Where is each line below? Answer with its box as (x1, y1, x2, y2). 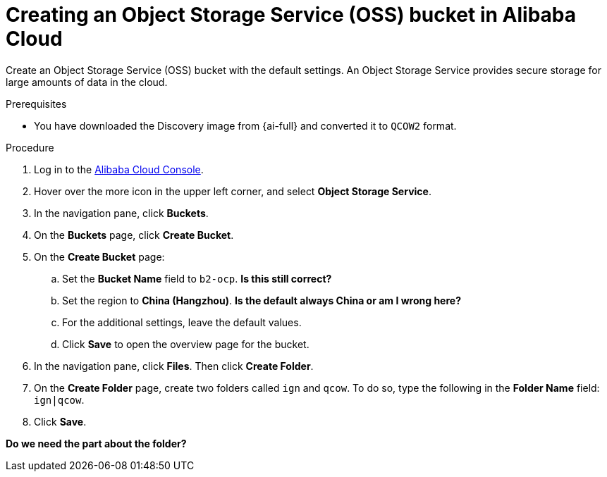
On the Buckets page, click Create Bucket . (34, 228, 234, 241)
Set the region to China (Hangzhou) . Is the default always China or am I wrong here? (62, 294, 461, 306)
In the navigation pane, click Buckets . (34, 206, 209, 219)
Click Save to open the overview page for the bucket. (62, 337, 309, 350)
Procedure (6, 141, 54, 154)
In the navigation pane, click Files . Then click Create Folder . (34, 359, 314, 372)
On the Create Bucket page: (34, 250, 165, 263)
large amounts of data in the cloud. (6, 75, 168, 88)
